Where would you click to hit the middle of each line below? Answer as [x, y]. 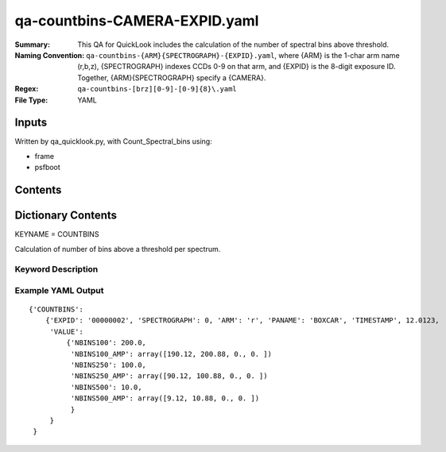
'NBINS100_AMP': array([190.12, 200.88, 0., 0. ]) [171, 354]
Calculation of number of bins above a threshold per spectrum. [118, 249]
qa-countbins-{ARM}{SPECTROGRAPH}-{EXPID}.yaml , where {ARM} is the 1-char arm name [243, 55]
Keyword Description [56, 269]
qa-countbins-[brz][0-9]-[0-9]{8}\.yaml [157, 89]
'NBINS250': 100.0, [109, 365]
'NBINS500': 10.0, [106, 387]
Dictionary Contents [66, 216]
